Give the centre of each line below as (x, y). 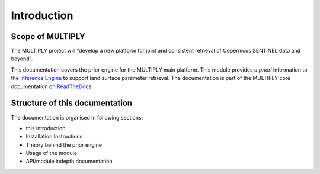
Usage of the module (51, 153)
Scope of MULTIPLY (48, 36)
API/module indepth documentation (69, 161)
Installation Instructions (54, 137)
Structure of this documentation (72, 103)
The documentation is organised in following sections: (77, 117)
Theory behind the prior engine (64, 144)
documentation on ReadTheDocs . (52, 86)
